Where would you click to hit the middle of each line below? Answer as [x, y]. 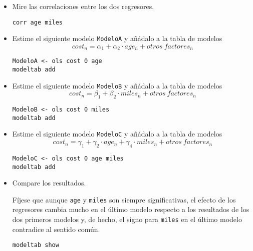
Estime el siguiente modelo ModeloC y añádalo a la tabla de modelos [117, 134]
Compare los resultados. [49, 183]
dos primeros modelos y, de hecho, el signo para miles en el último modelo [127, 219]
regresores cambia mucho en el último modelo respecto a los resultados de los [131, 209]
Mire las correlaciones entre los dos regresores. [83, 6]
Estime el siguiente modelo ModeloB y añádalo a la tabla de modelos [117, 85]
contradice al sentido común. [56, 229]
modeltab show [36, 245]
